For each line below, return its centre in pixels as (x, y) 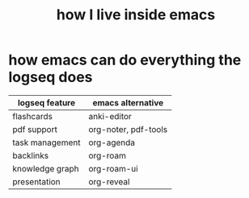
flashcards (32, 116)
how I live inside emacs (136, 15)
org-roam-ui (114, 168)
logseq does (51, 77)
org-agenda (112, 142)
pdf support (35, 129)
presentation (36, 181)
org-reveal (109, 181)
